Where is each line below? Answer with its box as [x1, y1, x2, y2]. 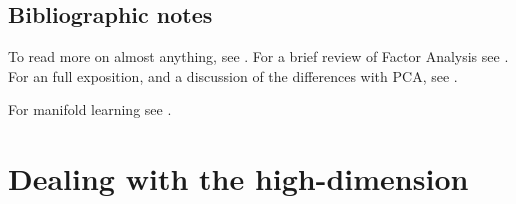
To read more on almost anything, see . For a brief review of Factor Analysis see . [8, 46, 509, 67]
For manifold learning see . [8, 99, 172, 120]
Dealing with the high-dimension [8, 158, 469, 199]
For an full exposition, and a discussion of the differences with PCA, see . [8, 65, 458, 86]
